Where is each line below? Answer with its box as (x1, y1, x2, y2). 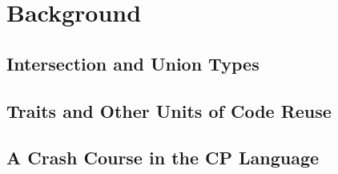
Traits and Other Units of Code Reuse (6, 98, 332, 123)
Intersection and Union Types (6, 51, 260, 75)
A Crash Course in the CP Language (6, 145, 320, 170)
